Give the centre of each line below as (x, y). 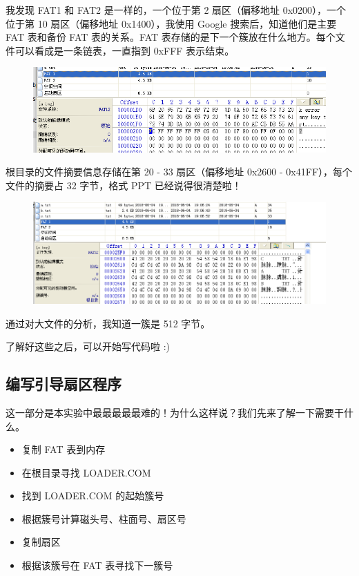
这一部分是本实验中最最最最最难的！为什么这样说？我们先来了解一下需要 (170, 412)
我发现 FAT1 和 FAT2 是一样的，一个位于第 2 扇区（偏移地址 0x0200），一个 (176, 10)
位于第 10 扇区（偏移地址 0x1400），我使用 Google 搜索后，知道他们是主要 (171, 23)
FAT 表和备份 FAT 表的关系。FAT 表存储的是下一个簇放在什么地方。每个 (171, 37)
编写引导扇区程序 (64, 384)
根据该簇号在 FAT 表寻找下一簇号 (97, 565)
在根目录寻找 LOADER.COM (86, 472)
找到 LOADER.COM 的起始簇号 (93, 496)
